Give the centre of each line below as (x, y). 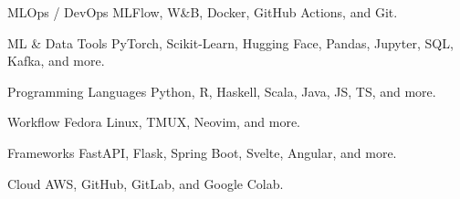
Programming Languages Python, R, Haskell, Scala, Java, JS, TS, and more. (222, 91)
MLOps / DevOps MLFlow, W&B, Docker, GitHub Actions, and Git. (203, 12)
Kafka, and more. (56, 61)
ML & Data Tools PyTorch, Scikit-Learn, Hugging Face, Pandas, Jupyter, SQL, (230, 42)
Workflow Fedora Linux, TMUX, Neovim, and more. (154, 122)
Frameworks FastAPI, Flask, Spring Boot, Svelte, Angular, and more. (202, 152)
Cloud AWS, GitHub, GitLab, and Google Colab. (146, 183)
